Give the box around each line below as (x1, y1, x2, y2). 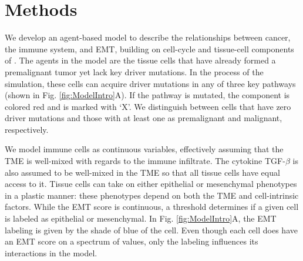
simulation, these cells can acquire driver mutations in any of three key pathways (5, 77, 296, 89)
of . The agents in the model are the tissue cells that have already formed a (5, 54, 276, 66)
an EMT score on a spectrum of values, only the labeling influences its (5, 235, 258, 247)
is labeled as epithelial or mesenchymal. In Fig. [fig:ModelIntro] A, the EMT (5, 212, 277, 225)
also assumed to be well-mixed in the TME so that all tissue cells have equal (5, 166, 280, 178)
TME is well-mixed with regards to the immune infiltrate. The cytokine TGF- (5, 155, 285, 167)
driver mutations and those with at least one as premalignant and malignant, (5, 112, 282, 124)
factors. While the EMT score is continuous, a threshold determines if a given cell (5, 200, 299, 213)
